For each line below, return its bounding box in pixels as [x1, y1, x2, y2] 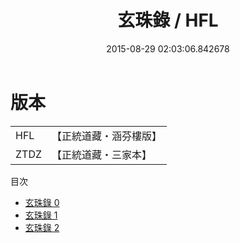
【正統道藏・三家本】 [51, 147, 153, 161]
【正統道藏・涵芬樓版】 [51, 129, 163, 143]
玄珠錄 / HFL [117, 9, 219, 32]
